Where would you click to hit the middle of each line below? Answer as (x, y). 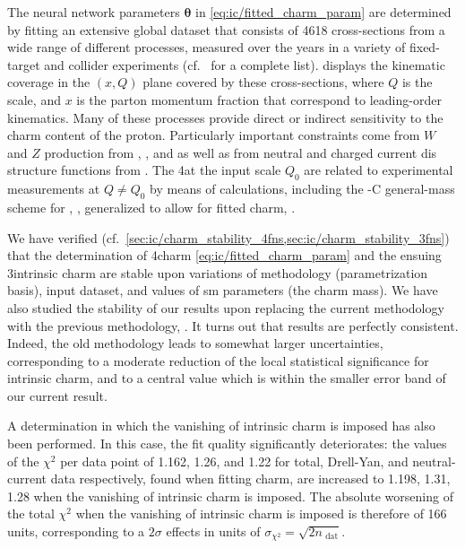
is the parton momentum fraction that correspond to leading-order (259, 99)
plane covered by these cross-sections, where (263, 82)
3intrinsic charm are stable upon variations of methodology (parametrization (218, 272)
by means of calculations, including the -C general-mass (302, 189)
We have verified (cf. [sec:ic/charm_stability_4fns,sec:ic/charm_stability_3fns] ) (228, 237)
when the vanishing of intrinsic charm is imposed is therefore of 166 (261, 513)
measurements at (54, 189)
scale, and (34, 99)
